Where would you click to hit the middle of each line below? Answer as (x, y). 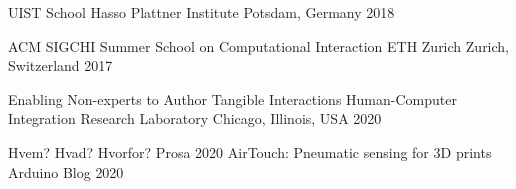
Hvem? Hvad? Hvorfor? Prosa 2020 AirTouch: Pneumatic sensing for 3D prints (250, 151)
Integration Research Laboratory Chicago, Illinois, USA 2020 (195, 118)
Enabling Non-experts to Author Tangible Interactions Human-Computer (232, 98)
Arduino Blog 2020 (66, 171)
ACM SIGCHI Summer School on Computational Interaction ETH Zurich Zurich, (259, 45)
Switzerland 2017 (60, 65)
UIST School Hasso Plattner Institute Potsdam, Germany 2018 (201, 12)
